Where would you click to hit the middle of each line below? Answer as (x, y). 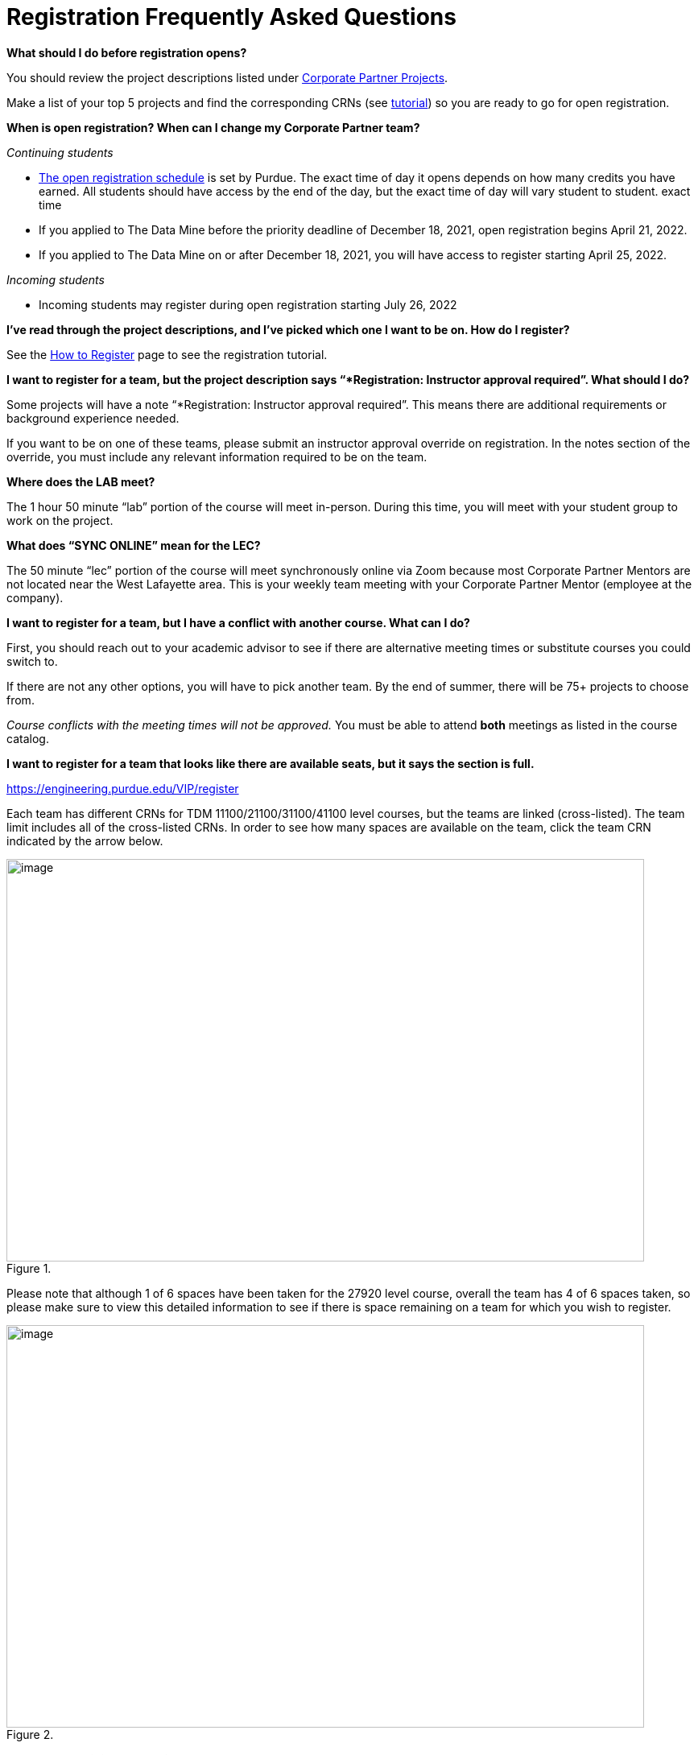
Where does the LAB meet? (81, 481)
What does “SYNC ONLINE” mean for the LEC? (134, 545)
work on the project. (60, 520)
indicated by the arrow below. (85, 840)
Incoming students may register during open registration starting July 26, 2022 (248, 304)
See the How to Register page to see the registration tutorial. (167, 354)
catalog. (28, 738)
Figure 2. (30, 1734)
